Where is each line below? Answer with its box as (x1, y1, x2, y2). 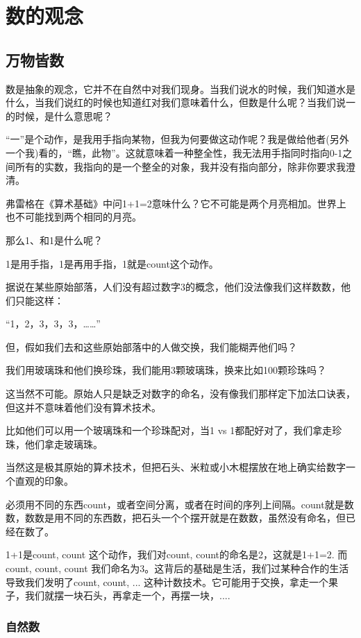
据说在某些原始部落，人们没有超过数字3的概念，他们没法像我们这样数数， (6, 279, 341, 294)
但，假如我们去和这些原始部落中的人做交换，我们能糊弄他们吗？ (6, 339, 297, 354)
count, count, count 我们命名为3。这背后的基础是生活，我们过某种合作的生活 (6, 561, 349, 576)
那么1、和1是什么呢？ (6, 232, 103, 247)
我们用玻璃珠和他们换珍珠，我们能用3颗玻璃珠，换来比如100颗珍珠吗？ (6, 363, 326, 377)
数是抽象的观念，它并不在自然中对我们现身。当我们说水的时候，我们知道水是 (6, 81, 355, 96)
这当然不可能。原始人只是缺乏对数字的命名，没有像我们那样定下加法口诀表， (6, 386, 355, 401)
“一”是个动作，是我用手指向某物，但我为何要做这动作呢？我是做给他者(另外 (6, 132, 349, 146)
